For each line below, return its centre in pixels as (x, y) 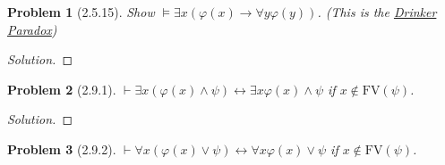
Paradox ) (32, 29)
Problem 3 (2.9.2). (62, 148)
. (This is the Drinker (377, 12)
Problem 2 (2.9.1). (62, 89)
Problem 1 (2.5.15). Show (81, 12)
